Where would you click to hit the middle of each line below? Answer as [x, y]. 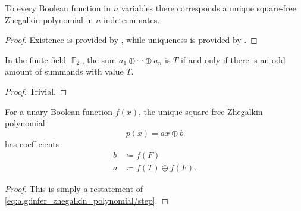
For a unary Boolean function [59, 111]
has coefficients [32, 143]
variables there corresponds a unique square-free [208, 8]
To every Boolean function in [58, 8]
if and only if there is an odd [233, 59]
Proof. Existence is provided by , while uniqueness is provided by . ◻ [131, 40]
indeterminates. [131, 19]
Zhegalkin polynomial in [49, 19]
